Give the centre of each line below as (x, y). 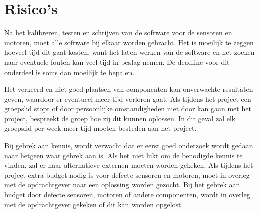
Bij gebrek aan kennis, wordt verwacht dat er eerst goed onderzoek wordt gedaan (129, 145)
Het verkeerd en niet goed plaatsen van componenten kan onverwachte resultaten (129, 89)
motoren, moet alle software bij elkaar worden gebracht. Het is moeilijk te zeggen (129, 42)
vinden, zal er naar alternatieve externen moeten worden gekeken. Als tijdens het (129, 165)
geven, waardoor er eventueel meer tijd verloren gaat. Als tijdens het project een (128, 98)
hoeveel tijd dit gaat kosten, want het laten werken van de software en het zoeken (129, 52)
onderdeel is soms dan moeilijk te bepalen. (69, 72)
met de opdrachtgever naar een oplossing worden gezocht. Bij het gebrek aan (122, 185)
